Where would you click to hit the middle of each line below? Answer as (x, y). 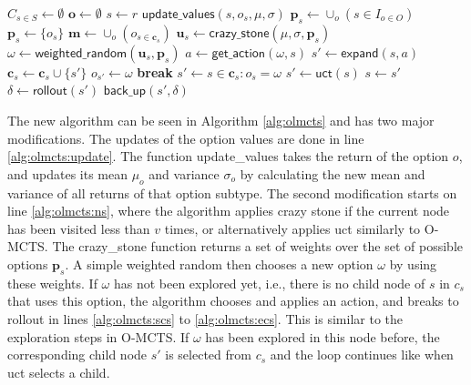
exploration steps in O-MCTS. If (98, 336)
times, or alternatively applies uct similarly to (292, 228)
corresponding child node (77, 355)
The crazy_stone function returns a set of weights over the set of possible (257, 246)
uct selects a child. (59, 372)
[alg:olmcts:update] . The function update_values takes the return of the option (228, 156)
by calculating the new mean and (333, 173)
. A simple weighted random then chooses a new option (219, 263)
